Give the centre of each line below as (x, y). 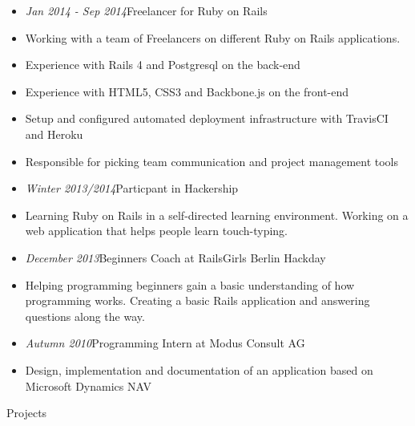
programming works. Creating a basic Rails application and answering (197, 300)
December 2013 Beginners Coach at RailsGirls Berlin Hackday (175, 257)
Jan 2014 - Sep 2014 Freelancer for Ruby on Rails (146, 10)
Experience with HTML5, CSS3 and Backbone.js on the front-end (187, 91)
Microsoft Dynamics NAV (88, 385)
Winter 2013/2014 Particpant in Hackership (132, 188)
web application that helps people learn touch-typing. (157, 231)
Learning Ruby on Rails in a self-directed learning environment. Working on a (217, 215)
